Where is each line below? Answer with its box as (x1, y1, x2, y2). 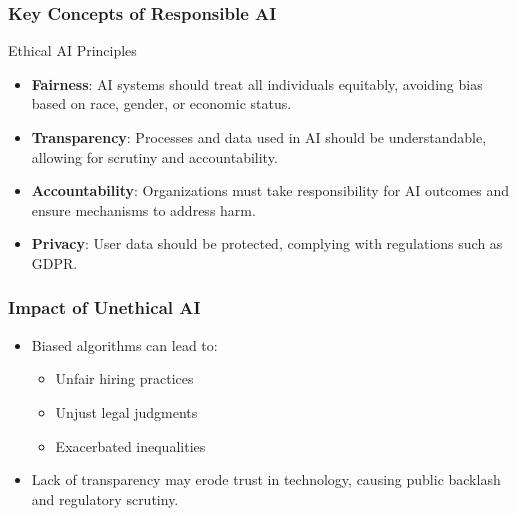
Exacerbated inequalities (55, 435, 206, 456)
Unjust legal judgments (55, 401, 198, 422)
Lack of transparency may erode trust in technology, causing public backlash (31, 469, 501, 490)
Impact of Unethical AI (8, 295, 201, 320)
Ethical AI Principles (8, 40, 137, 61)
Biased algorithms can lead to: (31, 334, 218, 355)
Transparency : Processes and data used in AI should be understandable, (31, 127, 487, 147)
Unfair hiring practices (55, 368, 194, 389)
